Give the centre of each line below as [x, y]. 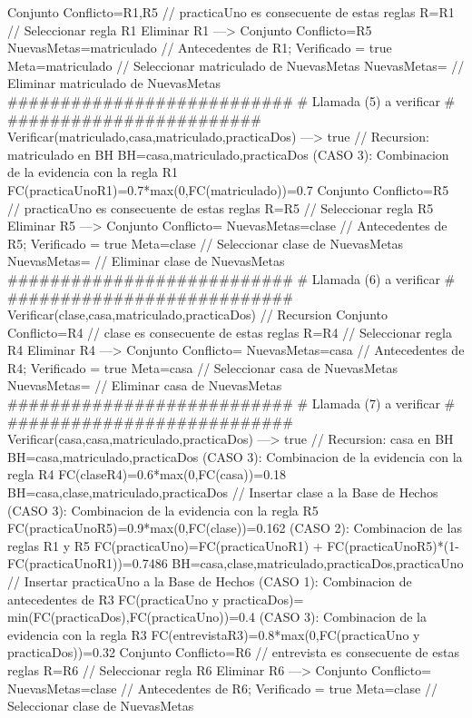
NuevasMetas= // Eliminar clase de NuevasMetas [146, 261]
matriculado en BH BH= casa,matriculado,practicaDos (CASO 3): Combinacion [228, 154]
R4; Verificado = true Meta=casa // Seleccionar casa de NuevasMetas [202, 367]
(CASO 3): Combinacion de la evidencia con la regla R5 [163, 510]
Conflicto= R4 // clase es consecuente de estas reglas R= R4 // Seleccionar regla [230, 332]
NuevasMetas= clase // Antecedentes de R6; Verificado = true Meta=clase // [222, 688]
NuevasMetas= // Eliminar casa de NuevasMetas [145, 385]
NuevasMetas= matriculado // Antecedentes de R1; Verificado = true [200, 48]
